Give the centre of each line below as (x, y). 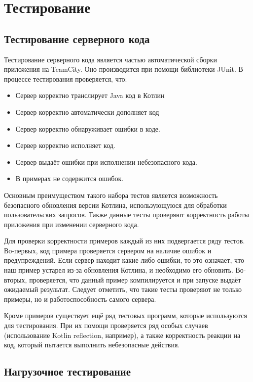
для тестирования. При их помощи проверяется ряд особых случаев (106, 325)
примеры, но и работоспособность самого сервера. (80, 299)
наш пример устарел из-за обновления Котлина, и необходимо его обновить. (119, 270)
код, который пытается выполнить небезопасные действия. (92, 345)
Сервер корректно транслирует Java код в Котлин (90, 95)
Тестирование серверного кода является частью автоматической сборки (110, 59)
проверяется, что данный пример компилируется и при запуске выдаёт (135, 279)
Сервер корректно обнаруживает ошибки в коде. (88, 128)
